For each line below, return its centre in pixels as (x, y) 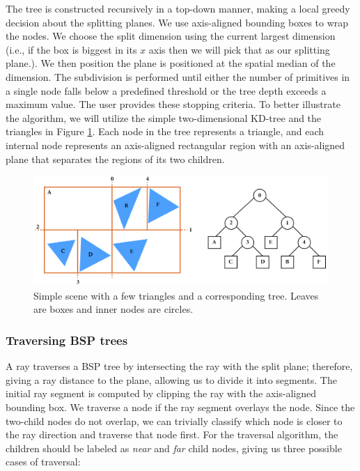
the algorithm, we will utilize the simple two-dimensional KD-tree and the (164, 117)
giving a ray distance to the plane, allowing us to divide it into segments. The (171, 379)
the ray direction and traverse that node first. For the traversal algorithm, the (172, 434)
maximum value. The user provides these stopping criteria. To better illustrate (173, 104)
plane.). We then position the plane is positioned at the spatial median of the (171, 63)
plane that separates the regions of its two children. (115, 159)
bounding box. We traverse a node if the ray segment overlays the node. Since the (180, 407)
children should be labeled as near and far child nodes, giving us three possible (174, 448)
